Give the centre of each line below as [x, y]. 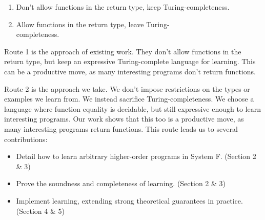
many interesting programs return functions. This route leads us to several [121, 128]
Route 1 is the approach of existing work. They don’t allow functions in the [123, 51]
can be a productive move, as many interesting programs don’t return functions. [130, 71]
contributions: [26, 139]
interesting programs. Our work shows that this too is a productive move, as [124, 119]
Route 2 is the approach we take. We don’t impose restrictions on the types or [127, 88]
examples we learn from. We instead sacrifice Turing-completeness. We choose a [129, 99]
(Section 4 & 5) [40, 211]
